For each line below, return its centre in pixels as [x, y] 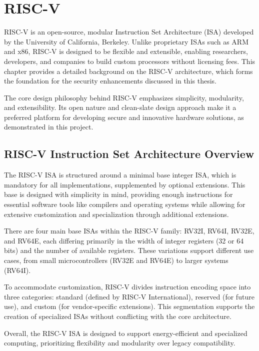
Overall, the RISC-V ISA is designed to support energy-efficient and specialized [126, 333]
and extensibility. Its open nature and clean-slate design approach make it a [120, 107]
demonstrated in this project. [49, 127]
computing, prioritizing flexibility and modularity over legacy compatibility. [120, 343]
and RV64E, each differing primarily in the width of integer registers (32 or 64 [124, 240]
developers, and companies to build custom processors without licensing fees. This [130, 61]
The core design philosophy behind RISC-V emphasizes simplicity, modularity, [124, 97]
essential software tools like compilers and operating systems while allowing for [125, 204]
